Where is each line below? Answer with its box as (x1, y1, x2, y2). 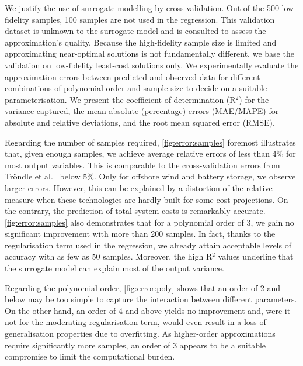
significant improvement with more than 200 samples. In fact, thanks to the (5, 227, 276, 240)
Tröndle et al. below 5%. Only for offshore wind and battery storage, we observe (5, 170, 296, 182)
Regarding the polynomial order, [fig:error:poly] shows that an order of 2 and (5, 281, 281, 294)
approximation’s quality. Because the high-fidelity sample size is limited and (5, 36, 277, 48)
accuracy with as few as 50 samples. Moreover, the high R (5, 250, 213, 263)
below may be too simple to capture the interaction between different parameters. (5, 293, 297, 305)
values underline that (218, 250, 294, 263)
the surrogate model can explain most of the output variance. (5, 262, 224, 274)
